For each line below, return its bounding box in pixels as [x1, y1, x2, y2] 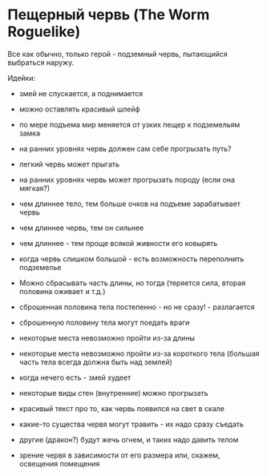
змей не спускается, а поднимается [18, 88, 144, 98]
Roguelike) [7, 22, 81, 41]
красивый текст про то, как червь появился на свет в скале [18, 403, 225, 413]
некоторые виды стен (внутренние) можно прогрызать [18, 388, 209, 397]
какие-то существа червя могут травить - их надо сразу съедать [18, 419, 244, 429]
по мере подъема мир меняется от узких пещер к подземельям [18, 119, 241, 129]
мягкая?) [18, 183, 51, 193]
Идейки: [7, 73, 36, 83]
